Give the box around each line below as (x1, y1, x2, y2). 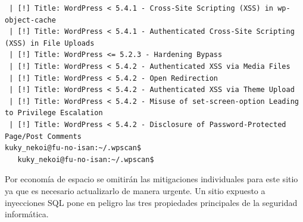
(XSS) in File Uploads (5, 39, 95, 47)
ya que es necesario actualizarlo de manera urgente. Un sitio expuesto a (5, 184, 265, 196)
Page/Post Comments (5, 132, 82, 141)
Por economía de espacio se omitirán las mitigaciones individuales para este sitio (5, 173, 298, 185)
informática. (5, 208, 49, 220)
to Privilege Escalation (5, 109, 103, 118)
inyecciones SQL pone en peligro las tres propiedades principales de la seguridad (5, 196, 298, 208)
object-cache (5, 15, 56, 24)
